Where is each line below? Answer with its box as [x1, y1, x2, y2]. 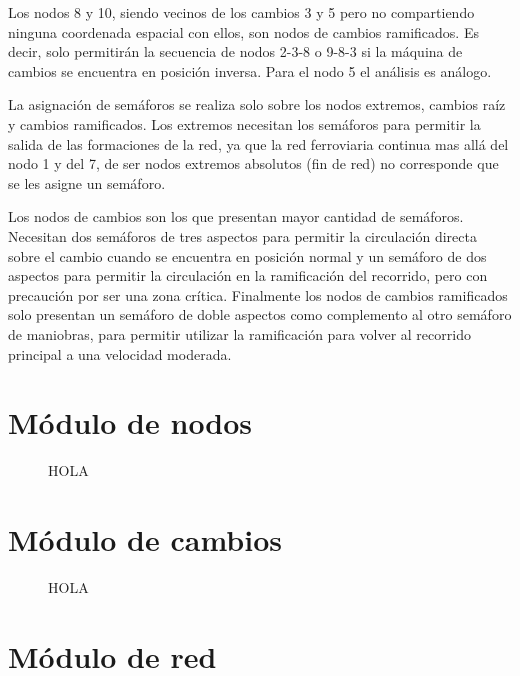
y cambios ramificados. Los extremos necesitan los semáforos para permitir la [8, 113, 481, 134]
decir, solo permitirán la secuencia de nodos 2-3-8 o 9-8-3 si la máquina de [8, 41, 463, 62]
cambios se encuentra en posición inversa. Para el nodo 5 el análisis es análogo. [8, 60, 492, 81]
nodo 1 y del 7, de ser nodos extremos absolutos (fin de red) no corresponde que [8, 153, 499, 174]
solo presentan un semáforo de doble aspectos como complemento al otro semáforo [8, 304, 512, 325]
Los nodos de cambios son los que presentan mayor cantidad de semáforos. [8, 206, 464, 227]
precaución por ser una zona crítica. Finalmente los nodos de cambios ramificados [8, 284, 508, 305]
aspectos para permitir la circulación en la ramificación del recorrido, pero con [8, 265, 488, 286]
